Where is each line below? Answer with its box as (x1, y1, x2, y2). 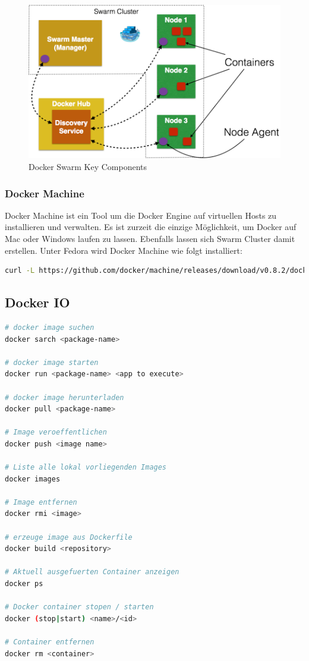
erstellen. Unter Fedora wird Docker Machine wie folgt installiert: (5, 244, 242, 256)
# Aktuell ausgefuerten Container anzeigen (5, 568, 179, 577)
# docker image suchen (5, 323, 94, 332)
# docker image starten (5, 358, 99, 367)
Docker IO (5, 293, 70, 311)
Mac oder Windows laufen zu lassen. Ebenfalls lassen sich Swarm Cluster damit (5, 232, 295, 244)
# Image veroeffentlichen (5, 428, 107, 437)
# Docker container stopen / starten (5, 603, 154, 612)
